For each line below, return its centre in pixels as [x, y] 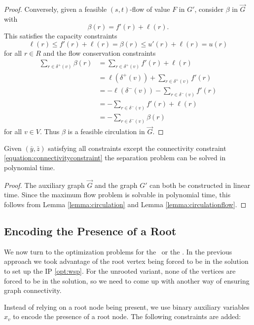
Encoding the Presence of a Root [90, 231]
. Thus [50, 131]
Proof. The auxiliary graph [44, 185]
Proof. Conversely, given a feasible [55, 9]
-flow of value [150, 9]
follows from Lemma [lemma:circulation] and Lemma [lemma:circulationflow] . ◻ [125, 204]
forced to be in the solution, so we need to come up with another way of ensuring [127, 280]
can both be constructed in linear [200, 185]
